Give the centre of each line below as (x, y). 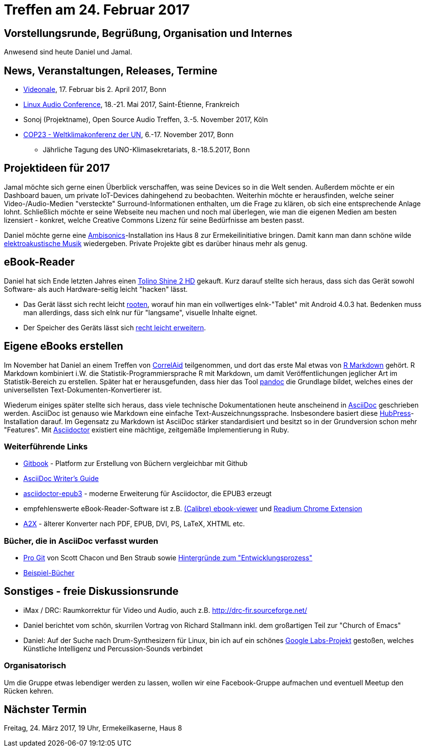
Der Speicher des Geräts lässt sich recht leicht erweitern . (115, 327)
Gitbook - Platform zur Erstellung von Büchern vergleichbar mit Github (136, 464)
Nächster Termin (45, 710)
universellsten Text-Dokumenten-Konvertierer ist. (83, 390)
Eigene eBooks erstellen (64, 346)
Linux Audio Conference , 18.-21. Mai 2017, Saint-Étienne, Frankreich (131, 105)
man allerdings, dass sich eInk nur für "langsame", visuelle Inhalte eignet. (140, 312)
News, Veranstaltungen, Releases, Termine (111, 71)
